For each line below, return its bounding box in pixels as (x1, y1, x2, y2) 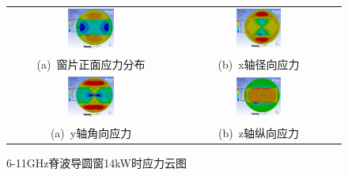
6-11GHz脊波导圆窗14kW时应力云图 (6, 154, 187, 170)
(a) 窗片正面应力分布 (36, 56, 146, 73)
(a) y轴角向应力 (50, 124, 132, 140)
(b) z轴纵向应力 (218, 124, 299, 140)
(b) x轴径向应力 (217, 56, 300, 73)
